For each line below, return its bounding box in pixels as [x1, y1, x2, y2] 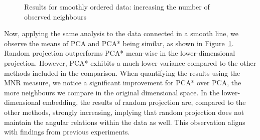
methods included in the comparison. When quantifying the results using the [4, 67, 240, 78]
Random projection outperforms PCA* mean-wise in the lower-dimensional [4, 48, 235, 58]
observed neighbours [24, 11, 86, 22]
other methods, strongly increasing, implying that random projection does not [4, 106, 244, 117]
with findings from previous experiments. [4, 126, 130, 137]
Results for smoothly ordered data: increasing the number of [24, 2, 210, 12]
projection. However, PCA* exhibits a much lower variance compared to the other [4, 57, 256, 68]
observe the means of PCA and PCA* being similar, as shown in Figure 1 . [4, 38, 234, 48]
